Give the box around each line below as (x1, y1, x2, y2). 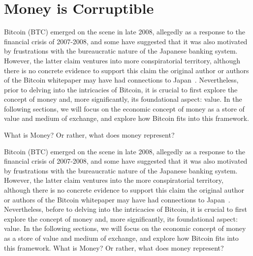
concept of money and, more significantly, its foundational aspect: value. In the (4, 94, 242, 104)
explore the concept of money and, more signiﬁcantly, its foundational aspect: (4, 213, 238, 224)
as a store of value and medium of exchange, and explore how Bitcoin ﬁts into (4, 233, 239, 243)
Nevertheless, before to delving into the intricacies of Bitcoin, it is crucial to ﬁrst (4, 204, 247, 214)
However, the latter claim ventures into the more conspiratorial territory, (4, 175, 223, 185)
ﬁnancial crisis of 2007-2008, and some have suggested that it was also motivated (4, 156, 248, 166)
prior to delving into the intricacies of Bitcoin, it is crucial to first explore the (4, 84, 238, 94)
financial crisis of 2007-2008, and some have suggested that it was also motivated (4, 36, 248, 46)
